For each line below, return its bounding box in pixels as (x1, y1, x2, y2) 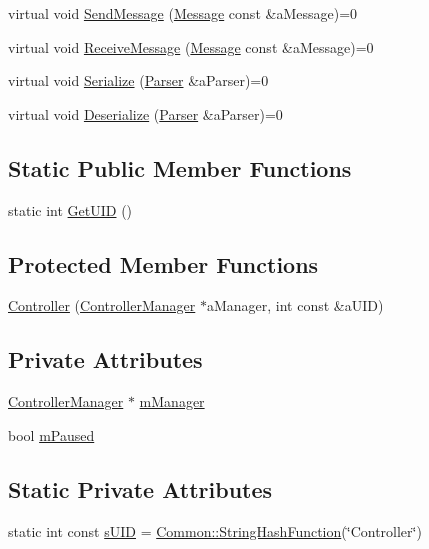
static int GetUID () (8, 199, 133, 220)
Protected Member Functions (8, 248, 319, 279)
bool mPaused (8, 424, 95, 445)
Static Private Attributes (8, 473, 273, 504)
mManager (139, 391, 205, 412)
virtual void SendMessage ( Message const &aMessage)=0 (8, 3, 358, 23)
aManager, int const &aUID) (206, 295, 384, 316)
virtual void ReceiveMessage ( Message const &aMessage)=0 (8, 36, 374, 57)
